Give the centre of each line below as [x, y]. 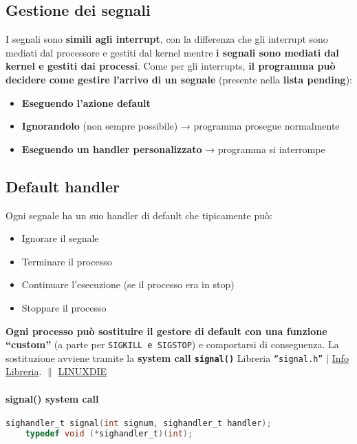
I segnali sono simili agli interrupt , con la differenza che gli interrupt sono [167, 39]
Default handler [63, 186]
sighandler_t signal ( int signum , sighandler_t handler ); [139, 423]
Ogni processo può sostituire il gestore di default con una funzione [166, 331]
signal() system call [52, 398]
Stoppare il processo [64, 307]
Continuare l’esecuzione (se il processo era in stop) [128, 284]
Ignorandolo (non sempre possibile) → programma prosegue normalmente [181, 126]
